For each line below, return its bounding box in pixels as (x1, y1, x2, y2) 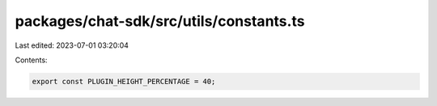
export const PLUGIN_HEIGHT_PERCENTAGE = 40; (32, 77, 216, 86)
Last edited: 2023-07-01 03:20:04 (15, 40, 129, 50)
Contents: (15, 55, 48, 65)
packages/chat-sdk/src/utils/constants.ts (15, 12, 305, 30)
